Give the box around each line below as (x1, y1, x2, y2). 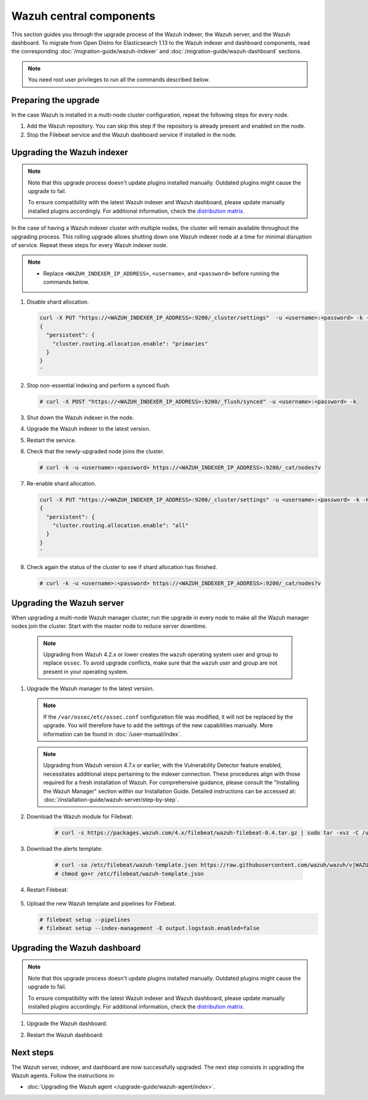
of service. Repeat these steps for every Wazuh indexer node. (11, 241, 168, 248)
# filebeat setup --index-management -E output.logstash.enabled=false (39, 925, 260, 932)
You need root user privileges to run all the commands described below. (28, 76, 210, 83)
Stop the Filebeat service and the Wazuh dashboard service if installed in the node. (26, 131, 237, 138)
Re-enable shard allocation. (26, 479, 96, 487)
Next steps (11, 1047, 54, 1058)
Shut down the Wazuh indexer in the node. (26, 414, 134, 421)
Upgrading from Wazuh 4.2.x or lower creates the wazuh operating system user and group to (43, 651, 278, 658)
